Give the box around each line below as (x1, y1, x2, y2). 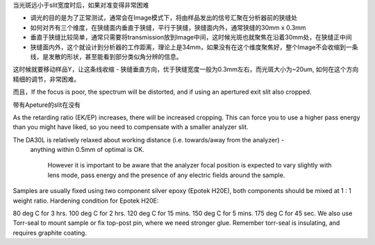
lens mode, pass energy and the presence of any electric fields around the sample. (47, 171, 285, 179)
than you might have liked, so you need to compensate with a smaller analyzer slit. (12, 123, 249, 131)
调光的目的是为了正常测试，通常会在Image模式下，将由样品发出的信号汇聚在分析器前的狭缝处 (30, 14, 298, 22)
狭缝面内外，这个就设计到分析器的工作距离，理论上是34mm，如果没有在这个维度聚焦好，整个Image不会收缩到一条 (30, 42, 358, 51)
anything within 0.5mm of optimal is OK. (30, 146, 145, 154)
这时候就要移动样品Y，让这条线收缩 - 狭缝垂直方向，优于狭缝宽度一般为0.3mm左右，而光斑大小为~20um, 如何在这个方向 (12, 65, 359, 74)
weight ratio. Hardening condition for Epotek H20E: (12, 196, 159, 205)
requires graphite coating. (12, 228, 87, 237)
